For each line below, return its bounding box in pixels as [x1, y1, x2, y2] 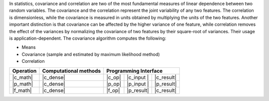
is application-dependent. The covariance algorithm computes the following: [9, 35, 166, 41]
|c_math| [12, 74, 33, 81]
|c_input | [127, 74, 149, 81]
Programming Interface [106, 67, 163, 74]
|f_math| [12, 87, 32, 94]
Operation [12, 67, 37, 74]
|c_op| [106, 74, 122, 81]
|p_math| [12, 80, 33, 87]
